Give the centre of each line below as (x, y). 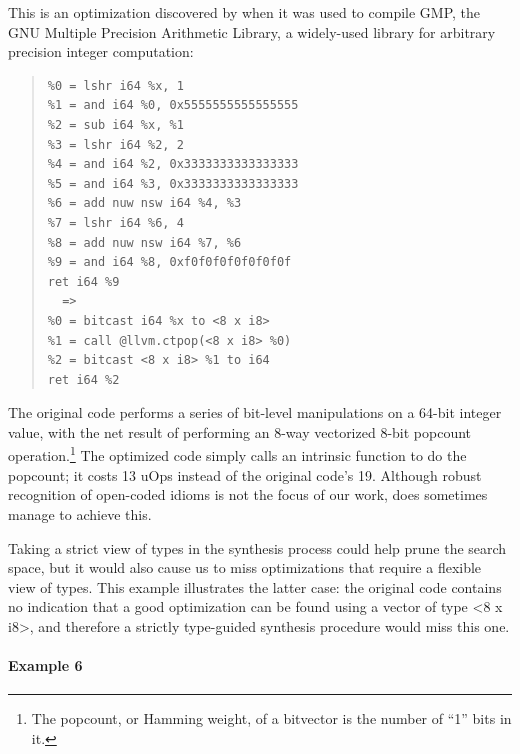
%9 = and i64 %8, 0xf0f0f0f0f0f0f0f (169, 262)
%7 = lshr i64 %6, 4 (115, 222)
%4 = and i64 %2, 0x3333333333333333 (173, 164)
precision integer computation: (101, 51)
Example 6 (45, 665)
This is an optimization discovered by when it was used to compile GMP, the (244, 12)
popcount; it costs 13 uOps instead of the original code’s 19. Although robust (245, 474)
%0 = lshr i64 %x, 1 (115, 85)
